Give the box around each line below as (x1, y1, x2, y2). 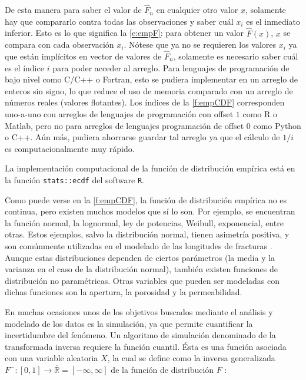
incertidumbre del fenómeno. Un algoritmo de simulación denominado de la (5, 329, 276, 341)
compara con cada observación (5, 38, 114, 51)
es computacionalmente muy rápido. (5, 142, 135, 154)
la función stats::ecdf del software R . (5, 173, 144, 186)
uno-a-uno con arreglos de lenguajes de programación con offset (5, 108, 234, 120)
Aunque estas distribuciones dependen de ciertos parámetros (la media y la (5, 251, 275, 263)
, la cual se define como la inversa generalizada (107, 352, 275, 364)
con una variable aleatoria (5, 352, 98, 364)
